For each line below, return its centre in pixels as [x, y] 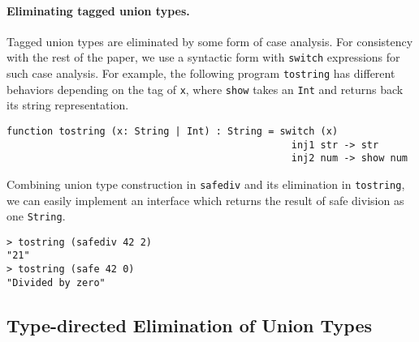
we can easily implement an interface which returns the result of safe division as [205, 200]
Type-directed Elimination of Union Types [190, 325]
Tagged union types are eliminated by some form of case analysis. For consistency [210, 41]
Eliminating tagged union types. [98, 10]
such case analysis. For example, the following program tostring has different [201, 73]
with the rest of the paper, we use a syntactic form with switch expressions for [203, 57]
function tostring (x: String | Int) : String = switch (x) [173, 131]
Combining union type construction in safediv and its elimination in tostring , [206, 184]
